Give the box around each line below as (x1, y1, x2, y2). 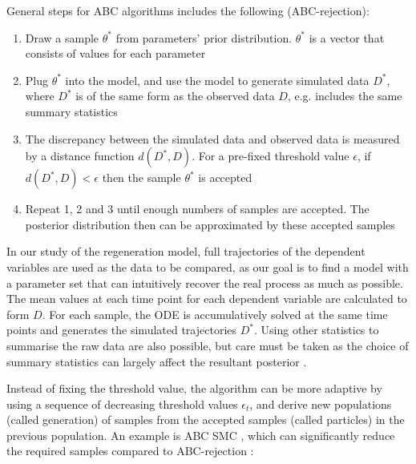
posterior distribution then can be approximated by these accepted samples (25, 216, 395, 232)
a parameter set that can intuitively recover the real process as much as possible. (6, 274, 403, 291)
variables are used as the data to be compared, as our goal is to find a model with (6, 258, 409, 275)
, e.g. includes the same (287, 87, 402, 104)
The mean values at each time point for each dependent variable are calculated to (6, 290, 407, 307)
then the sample (102, 169, 181, 186)
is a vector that (309, 29, 385, 46)
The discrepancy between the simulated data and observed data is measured (25, 130, 400, 147)
